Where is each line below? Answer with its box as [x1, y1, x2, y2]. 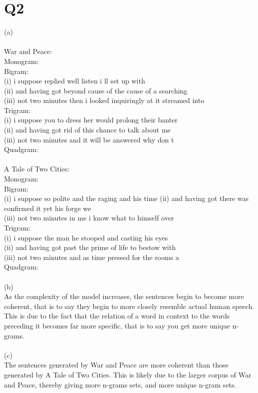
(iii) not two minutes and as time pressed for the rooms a [4, 251, 179, 262]
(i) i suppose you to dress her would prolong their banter [4, 114, 178, 125]
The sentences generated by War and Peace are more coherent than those [4, 359, 229, 370]
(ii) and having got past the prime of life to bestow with [4, 242, 176, 252]
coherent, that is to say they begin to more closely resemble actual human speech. [4, 300, 255, 311]
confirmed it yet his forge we [4, 202, 91, 213]
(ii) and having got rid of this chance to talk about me [4, 124, 171, 135]
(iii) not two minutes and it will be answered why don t [4, 134, 174, 144]
